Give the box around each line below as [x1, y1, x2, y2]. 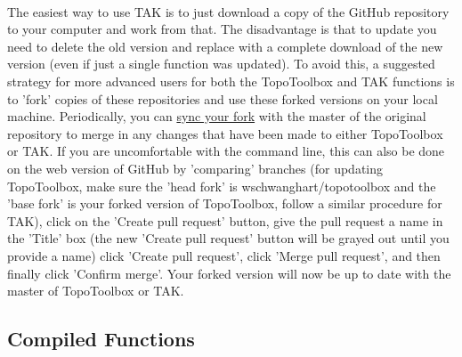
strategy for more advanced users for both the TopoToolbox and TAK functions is [7, 71, 455, 90]
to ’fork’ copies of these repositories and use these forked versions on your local [7, 89, 438, 108]
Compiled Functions [7, 325, 195, 353]
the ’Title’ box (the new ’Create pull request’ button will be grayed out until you [7, 229, 450, 247]
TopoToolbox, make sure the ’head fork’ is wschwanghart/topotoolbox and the [7, 176, 436, 195]
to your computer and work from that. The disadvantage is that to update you [7, 20, 437, 38]
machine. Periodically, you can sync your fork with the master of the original [7, 107, 426, 126]
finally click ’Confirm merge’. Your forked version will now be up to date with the [7, 264, 451, 282]
